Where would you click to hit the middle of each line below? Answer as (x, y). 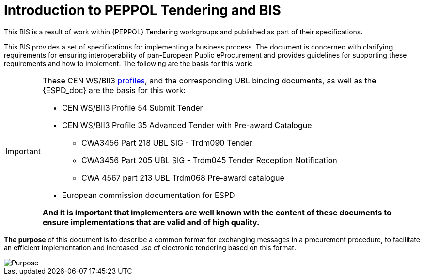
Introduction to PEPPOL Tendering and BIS (142, 10)
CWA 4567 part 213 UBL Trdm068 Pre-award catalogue (183, 177)
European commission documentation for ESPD (148, 195)
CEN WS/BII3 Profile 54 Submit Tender (132, 107)
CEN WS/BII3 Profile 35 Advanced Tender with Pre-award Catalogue (187, 125)
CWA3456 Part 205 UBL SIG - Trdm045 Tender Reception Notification (209, 160)
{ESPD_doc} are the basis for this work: (114, 90)
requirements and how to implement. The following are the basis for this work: (128, 63)
